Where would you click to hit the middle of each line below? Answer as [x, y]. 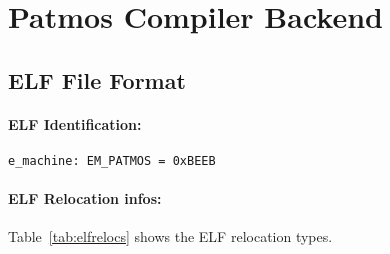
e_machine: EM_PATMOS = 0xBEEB [112, 160]
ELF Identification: [75, 123]
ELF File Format [97, 79]
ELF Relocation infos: [85, 198]
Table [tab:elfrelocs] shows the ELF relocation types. [170, 236]
